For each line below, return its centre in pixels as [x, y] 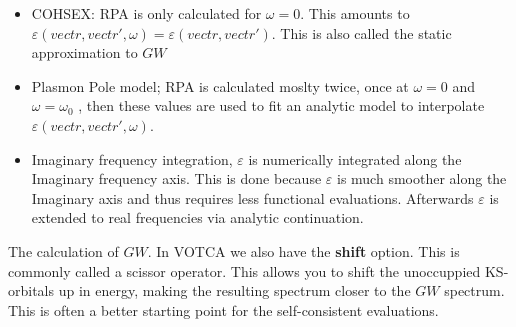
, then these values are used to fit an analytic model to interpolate [281, 105]
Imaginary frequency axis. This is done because [176, 178]
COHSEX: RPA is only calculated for [146, 13]
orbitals [31, 290]
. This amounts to [355, 13]
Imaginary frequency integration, [132, 158]
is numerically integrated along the [355, 158]
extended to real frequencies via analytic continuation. [197, 217]
